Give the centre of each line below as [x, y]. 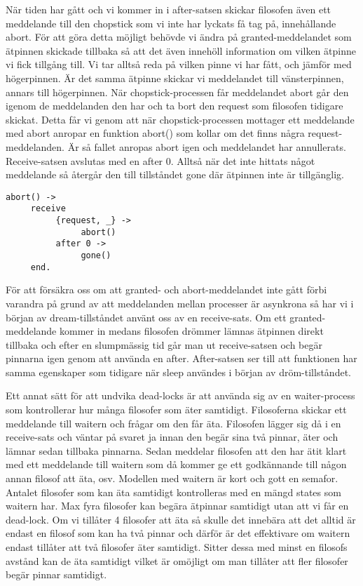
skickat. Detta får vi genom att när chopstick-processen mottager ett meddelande [180, 119]
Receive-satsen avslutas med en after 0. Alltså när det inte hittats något [160, 160]
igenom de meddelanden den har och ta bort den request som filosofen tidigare [174, 106]
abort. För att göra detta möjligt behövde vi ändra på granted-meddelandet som [179, 37]
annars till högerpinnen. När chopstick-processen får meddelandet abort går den [177, 92]
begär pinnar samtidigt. [56, 574]
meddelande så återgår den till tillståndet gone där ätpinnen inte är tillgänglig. [175, 174]
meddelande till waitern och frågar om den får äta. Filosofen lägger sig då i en [173, 423]
